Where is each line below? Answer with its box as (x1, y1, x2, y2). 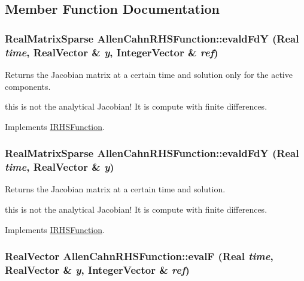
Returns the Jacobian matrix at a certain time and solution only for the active (5, 68, 293, 80)
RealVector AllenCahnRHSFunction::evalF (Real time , (5, 249, 273, 264)
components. (5, 80, 51, 92)
